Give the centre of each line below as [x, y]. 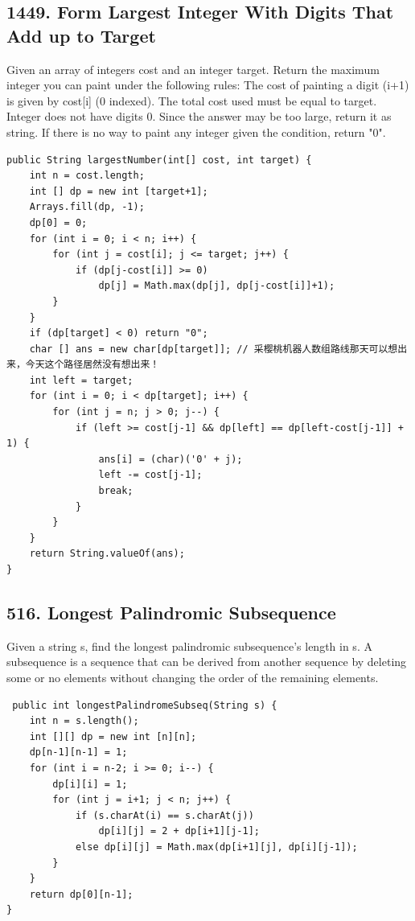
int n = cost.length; [87, 176]
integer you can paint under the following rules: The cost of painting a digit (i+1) [208, 85]
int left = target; [81, 380]
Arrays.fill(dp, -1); [87, 207]
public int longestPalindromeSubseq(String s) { [145, 705]
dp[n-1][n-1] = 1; [78, 752]
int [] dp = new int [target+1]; [119, 191]
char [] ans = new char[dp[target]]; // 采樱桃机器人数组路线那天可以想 [214, 349]
